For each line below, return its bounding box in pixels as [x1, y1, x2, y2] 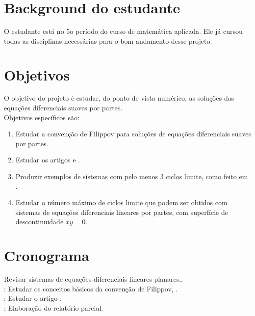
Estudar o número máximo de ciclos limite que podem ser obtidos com [15, 197, 228, 208]
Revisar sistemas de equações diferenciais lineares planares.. [4, 274, 183, 284]
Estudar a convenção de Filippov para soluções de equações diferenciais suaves [15, 129, 251, 139]
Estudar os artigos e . [15, 155, 80, 165]
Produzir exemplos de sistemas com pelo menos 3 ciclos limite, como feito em [15, 171, 248, 181]
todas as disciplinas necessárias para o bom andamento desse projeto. [4, 35, 212, 46]
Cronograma [4, 245, 90, 265]
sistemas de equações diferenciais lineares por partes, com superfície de [15, 207, 228, 217]
